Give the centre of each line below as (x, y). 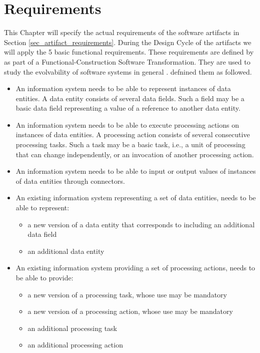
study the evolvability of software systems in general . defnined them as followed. (128, 71)
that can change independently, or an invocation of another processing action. (135, 154)
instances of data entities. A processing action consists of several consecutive (133, 134)
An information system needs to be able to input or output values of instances (136, 171)
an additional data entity (66, 251)
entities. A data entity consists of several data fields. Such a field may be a (130, 98)
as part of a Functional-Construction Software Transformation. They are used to (127, 61)
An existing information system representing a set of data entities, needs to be (136, 198)
